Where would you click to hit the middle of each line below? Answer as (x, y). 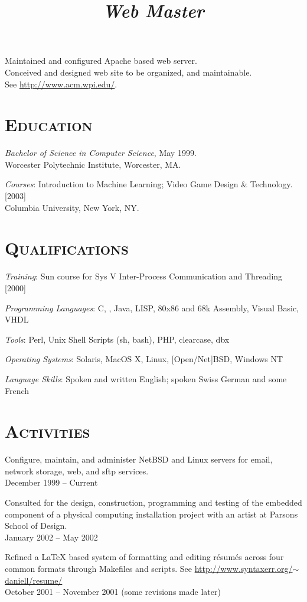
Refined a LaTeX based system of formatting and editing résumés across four (144, 557)
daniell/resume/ (34, 580)
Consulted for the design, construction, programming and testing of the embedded (153, 502)
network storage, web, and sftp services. (77, 471)
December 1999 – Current (51, 482)
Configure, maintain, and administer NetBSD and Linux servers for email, (139, 459)
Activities (48, 431)
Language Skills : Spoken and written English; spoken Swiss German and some (146, 378)
